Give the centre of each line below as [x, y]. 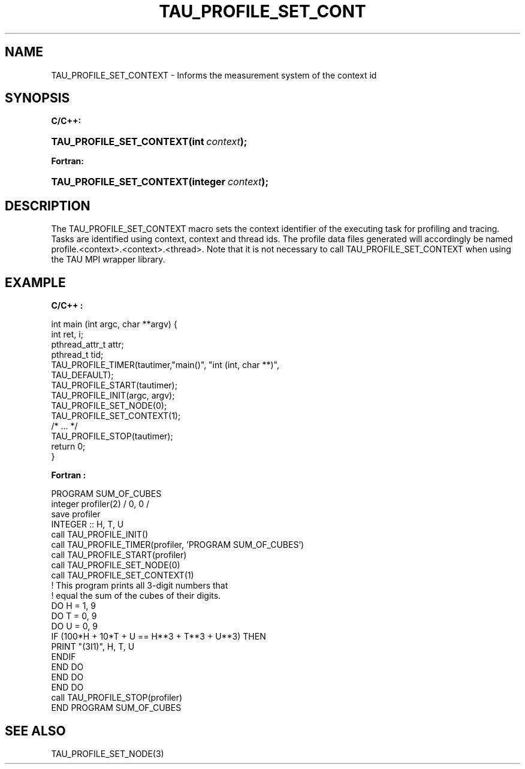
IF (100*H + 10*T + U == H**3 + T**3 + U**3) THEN [159, 637]
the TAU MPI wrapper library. [108, 260]
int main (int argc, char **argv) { [114, 324]
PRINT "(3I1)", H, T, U [93, 647]
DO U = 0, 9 [74, 626]
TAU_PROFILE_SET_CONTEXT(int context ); [149, 142]
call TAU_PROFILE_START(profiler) [119, 555]
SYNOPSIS [37, 98]
